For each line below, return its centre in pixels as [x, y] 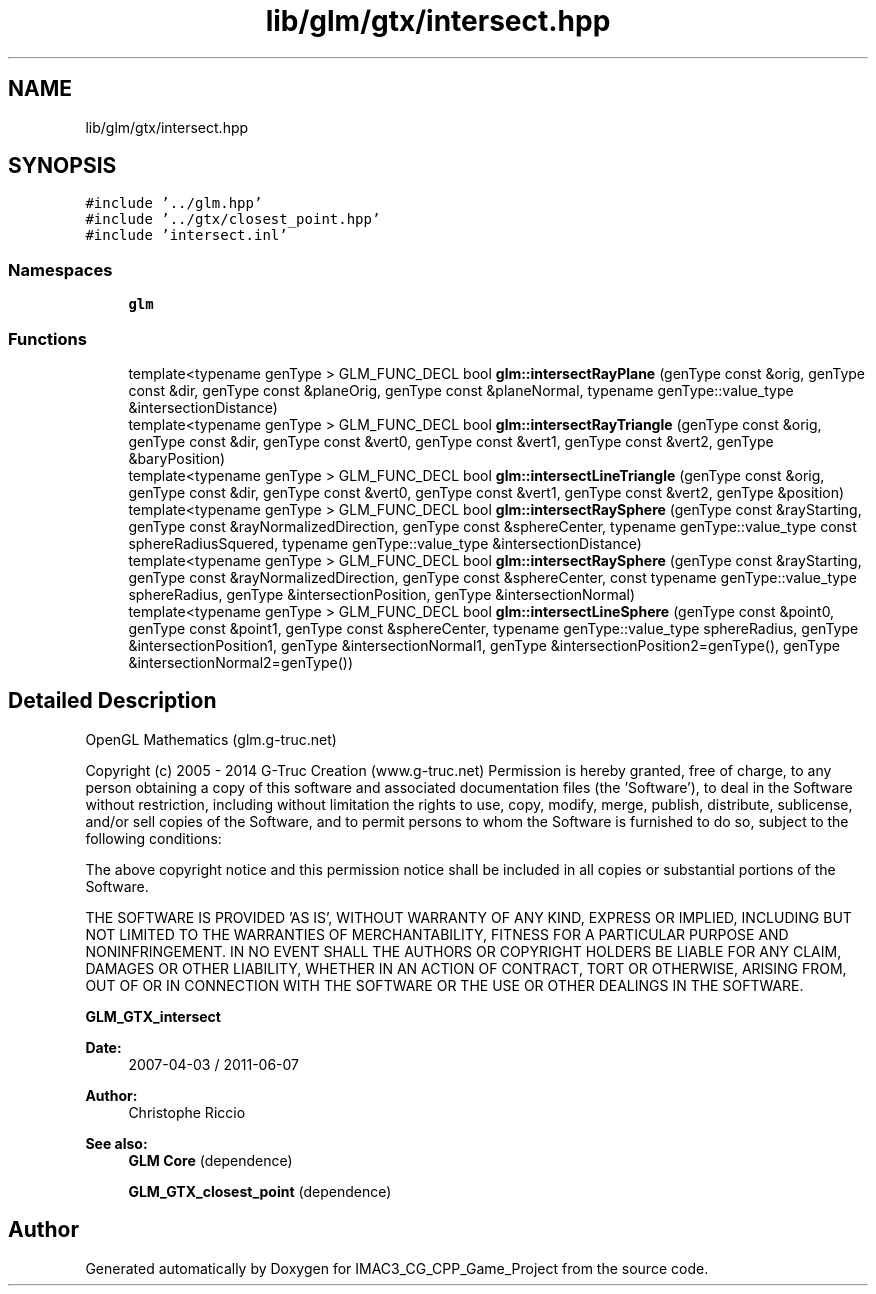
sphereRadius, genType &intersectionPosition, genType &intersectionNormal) [382, 594]
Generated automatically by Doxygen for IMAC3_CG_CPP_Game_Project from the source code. [397, 1268]
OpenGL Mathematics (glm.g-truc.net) [211, 739]
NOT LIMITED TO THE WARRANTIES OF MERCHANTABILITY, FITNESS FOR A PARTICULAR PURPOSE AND [437, 934]
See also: [116, 1143]
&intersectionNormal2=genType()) [241, 662]
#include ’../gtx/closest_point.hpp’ [233, 219]
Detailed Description [112, 701]
